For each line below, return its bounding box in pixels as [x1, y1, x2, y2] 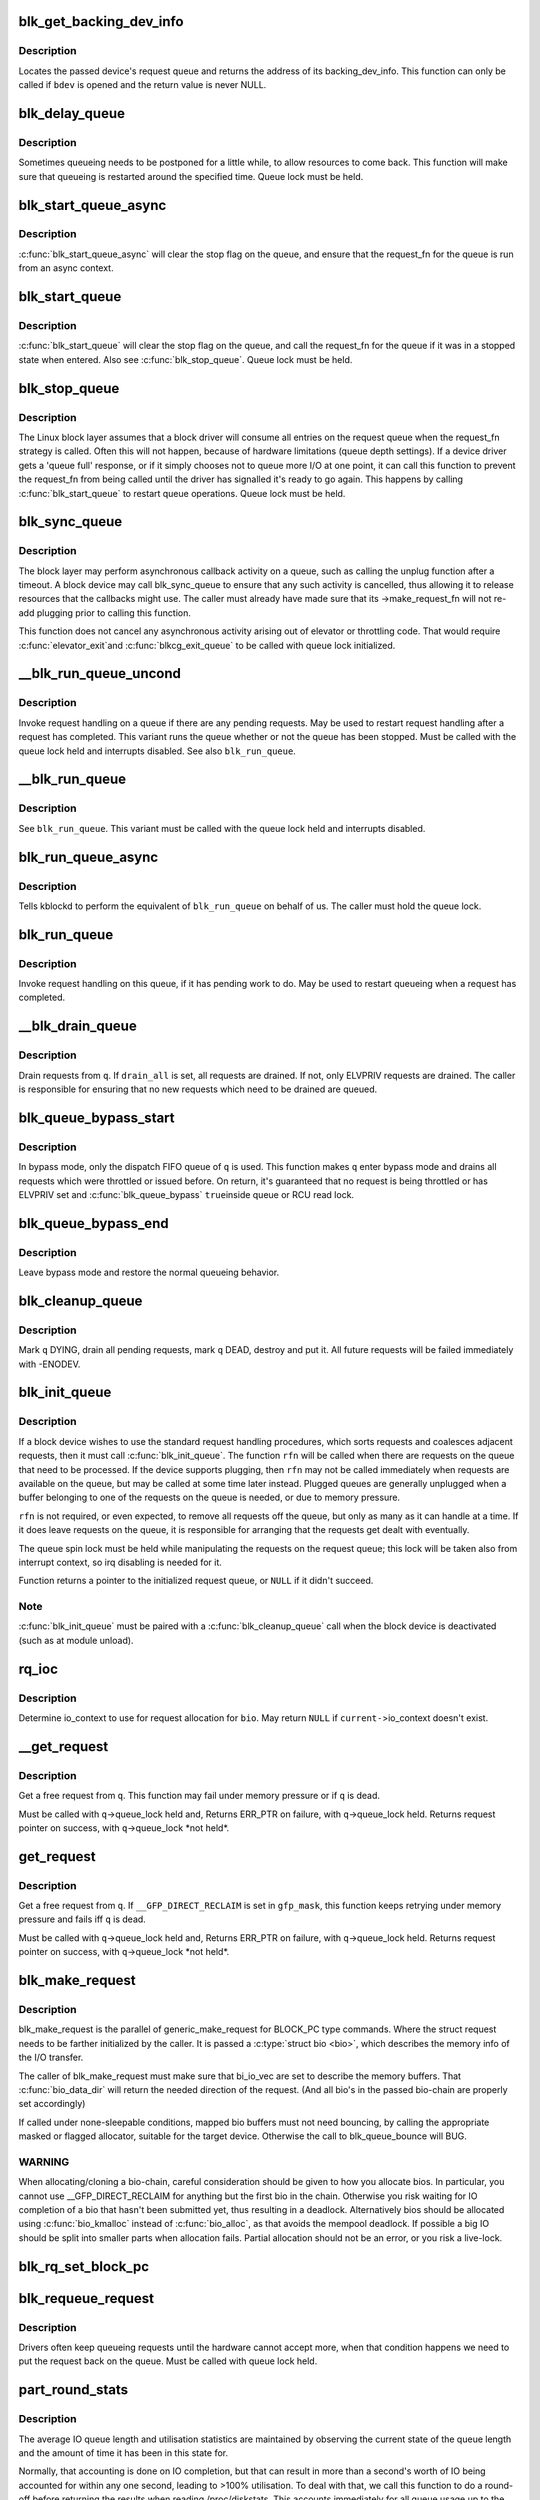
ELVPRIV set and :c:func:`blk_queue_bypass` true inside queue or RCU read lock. [18, 1188, 355, 1200]
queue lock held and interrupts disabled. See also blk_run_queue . [18, 745, 297, 757]
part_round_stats [18, 2381, 129, 2399]
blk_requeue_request [18, 2290, 155, 2307]
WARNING [18, 2155, 70, 2169]
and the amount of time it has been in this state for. [18, 2446, 229, 2459]
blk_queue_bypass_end [18, 1215, 169, 1232]
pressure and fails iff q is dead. [18, 1913, 147, 1925]
